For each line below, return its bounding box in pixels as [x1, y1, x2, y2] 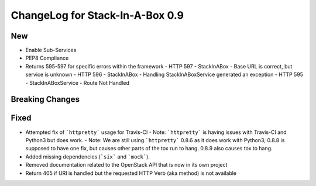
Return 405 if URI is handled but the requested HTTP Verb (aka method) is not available [25, 170, 237, 177]
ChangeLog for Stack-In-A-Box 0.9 [11, 9, 184, 22]
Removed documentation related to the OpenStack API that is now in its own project [25, 161, 228, 168]
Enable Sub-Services [25, 47, 77, 54]
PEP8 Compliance [25, 54, 69, 61]
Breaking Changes [11, 94, 80, 105]
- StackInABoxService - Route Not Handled [25, 79, 130, 86]
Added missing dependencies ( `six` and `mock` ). [25, 153, 150, 160]
